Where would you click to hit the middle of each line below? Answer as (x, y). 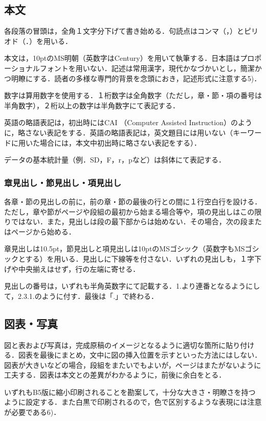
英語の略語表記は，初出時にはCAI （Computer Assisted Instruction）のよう (128, 122)
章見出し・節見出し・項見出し (63, 182)
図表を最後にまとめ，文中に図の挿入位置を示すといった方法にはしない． (140, 355)
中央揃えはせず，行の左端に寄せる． (79, 268)
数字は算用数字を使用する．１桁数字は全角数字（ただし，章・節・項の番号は (133, 95)
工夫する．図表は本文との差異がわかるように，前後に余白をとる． (115, 375)
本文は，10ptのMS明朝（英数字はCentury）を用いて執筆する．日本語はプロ (129, 58)
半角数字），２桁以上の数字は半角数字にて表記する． (92, 105)
